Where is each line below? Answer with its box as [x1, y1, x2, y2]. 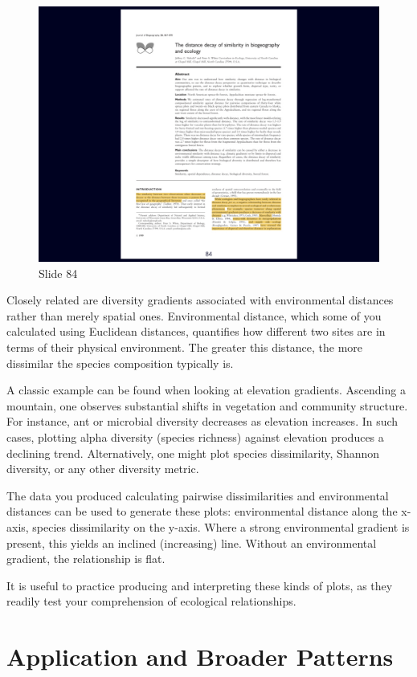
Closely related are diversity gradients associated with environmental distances [6, 292, 394, 308]
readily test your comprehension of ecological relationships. [6, 593, 296, 610]
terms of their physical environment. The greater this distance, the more [6, 338, 363, 355]
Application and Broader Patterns [6, 640, 394, 673]
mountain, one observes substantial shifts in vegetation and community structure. [6, 397, 408, 414]
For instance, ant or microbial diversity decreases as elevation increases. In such [6, 413, 399, 430]
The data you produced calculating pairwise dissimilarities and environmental [6, 487, 389, 504]
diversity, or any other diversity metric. [6, 460, 199, 477]
